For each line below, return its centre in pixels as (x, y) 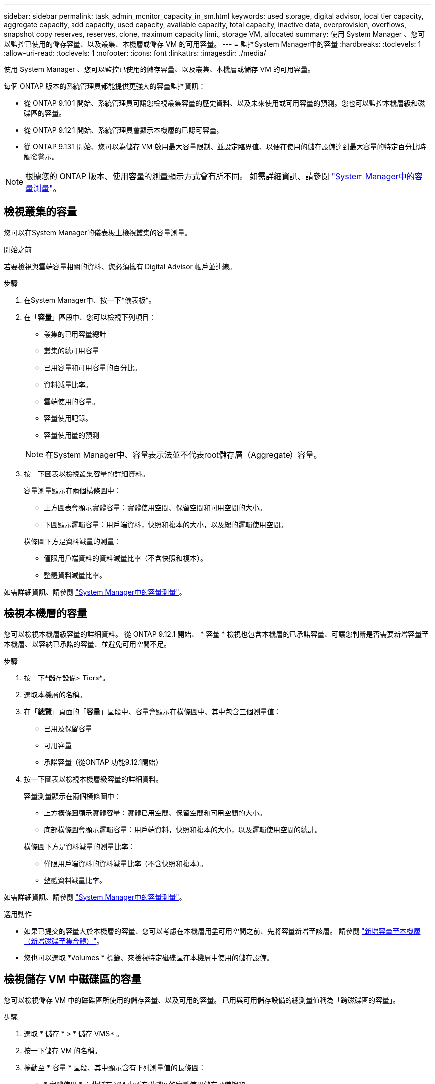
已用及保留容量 (68, 728)
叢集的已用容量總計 (75, 334)
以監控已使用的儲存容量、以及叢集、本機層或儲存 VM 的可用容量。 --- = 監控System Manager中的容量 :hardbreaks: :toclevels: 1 (213, 44)
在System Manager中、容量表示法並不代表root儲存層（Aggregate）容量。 (183, 454)
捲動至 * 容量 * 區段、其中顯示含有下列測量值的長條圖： (115, 1067)
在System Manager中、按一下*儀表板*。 (90, 300)
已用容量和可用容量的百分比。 (92, 367)
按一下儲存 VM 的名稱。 (63, 1050)
